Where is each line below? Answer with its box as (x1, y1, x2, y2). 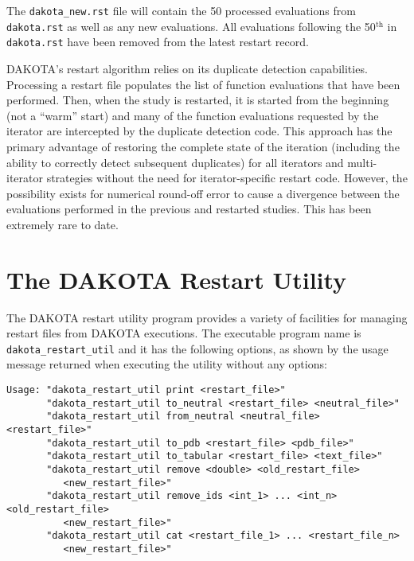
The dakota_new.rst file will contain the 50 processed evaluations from (6, 2, 356, 18)
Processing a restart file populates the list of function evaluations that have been (6, 76, 400, 92)
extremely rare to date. (6, 216, 119, 232)
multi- (347, 154, 377, 170)
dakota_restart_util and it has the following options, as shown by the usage (6, 340, 389, 356)
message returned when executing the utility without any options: (6, 356, 327, 372)
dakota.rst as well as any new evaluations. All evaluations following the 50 (6, 18, 376, 34)
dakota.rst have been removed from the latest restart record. (6, 33, 309, 50)
